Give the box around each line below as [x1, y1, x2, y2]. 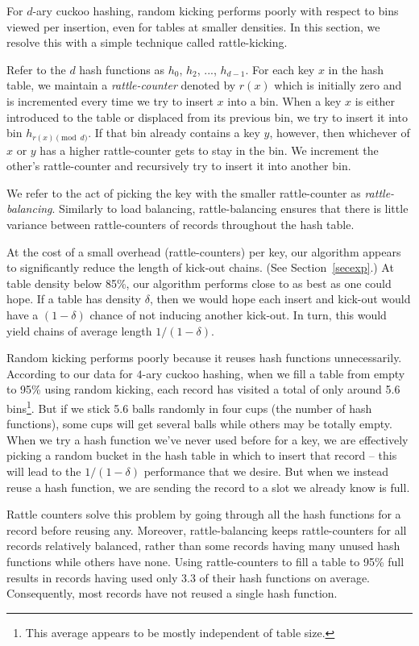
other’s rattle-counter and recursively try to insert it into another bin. [6, 157, 351, 174]
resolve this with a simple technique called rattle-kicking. [6, 34, 288, 51]
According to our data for [6, 365, 133, 381]
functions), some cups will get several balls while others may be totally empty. [6, 415, 392, 432]
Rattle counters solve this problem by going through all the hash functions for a [6, 506, 401, 523]
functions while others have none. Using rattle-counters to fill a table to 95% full [6, 552, 404, 569]
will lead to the [6, 463, 81, 480]
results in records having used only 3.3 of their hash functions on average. [6, 569, 371, 586]
